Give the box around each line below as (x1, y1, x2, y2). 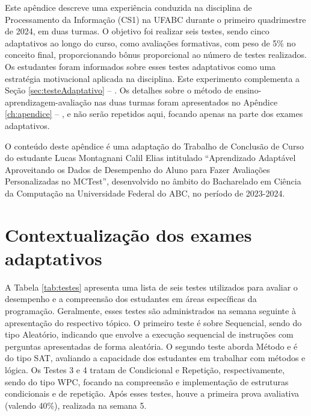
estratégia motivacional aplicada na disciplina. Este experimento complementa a (5, 72, 300, 84)
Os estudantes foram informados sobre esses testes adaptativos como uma (5, 60, 276, 72)
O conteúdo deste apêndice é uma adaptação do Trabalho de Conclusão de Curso (5, 139, 304, 152)
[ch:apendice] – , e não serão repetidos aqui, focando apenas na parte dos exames (5, 107, 303, 120)
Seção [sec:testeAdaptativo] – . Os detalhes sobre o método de (5, 84, 233, 96)
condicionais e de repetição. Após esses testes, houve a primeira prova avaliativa (5, 387, 300, 400)
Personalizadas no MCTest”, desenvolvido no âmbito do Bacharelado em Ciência (5, 175, 301, 188)
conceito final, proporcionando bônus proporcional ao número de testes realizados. (5, 48, 307, 61)
